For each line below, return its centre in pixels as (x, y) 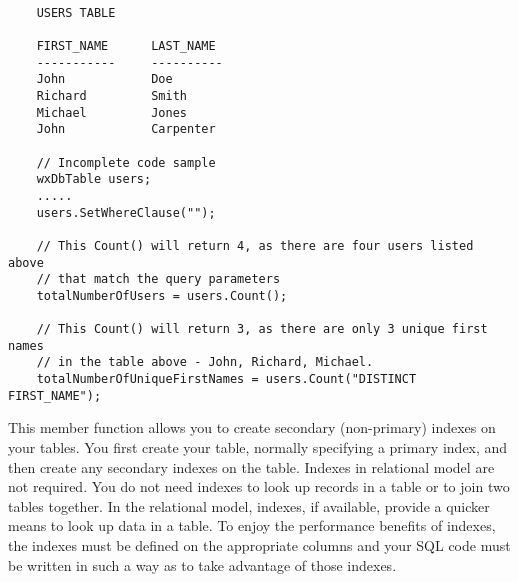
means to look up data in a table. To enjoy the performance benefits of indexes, (252, 525)
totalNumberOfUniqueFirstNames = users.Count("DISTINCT (226, 379)
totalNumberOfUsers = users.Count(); (162, 295)
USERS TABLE (76, 12)
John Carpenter (126, 129)
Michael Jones (111, 112)
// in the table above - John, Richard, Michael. (205, 362)
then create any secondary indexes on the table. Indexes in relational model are (251, 466)
